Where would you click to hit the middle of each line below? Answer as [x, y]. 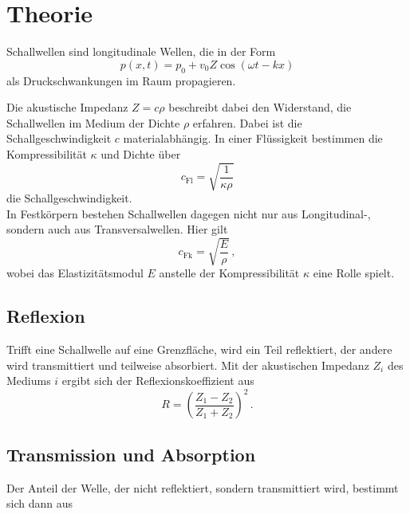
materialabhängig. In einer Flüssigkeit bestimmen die [253, 138]
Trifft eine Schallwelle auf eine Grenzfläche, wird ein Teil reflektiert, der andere [199, 349]
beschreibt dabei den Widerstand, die [260, 107]
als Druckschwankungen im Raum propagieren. [121, 80]
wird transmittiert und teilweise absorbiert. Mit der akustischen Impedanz [188, 365]
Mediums [29, 381]
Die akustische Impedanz [67, 107]
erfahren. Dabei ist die [247, 122]
